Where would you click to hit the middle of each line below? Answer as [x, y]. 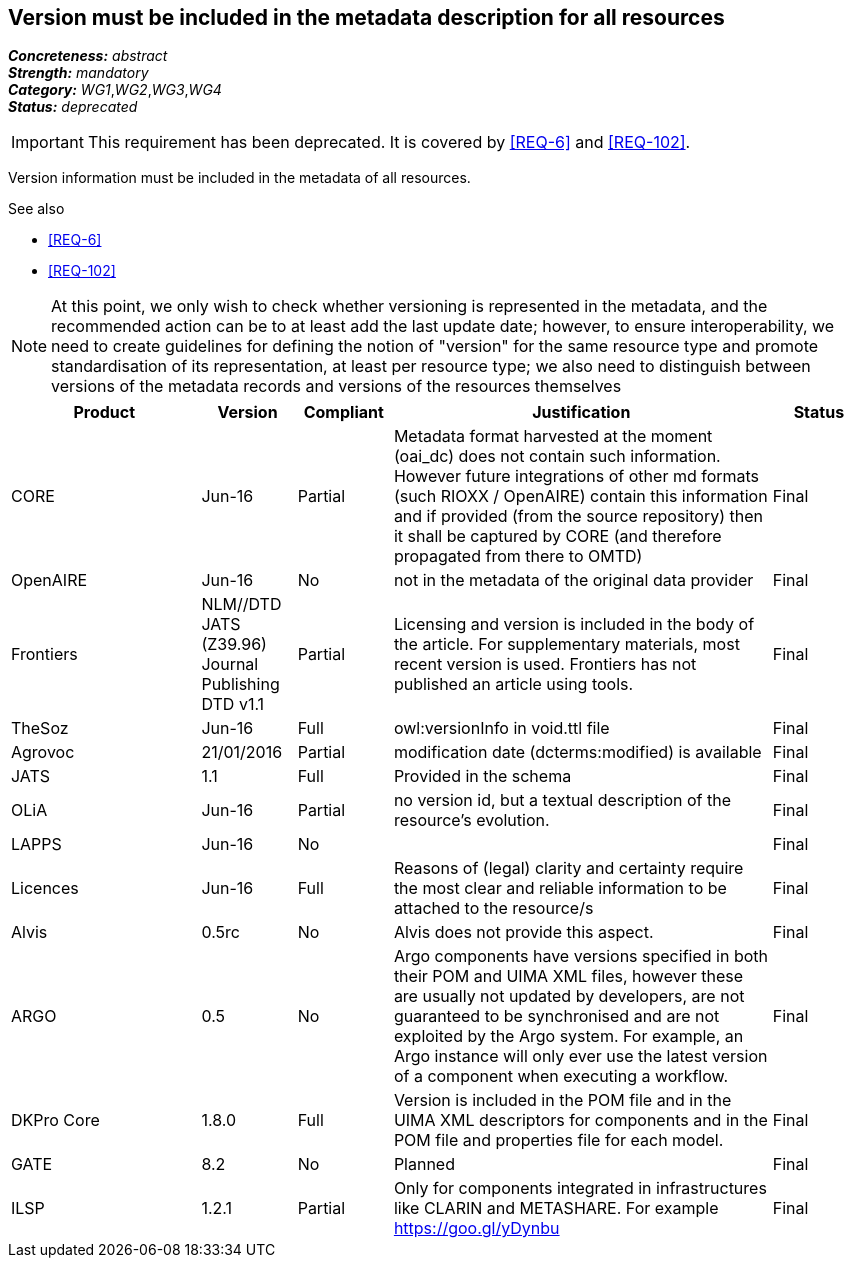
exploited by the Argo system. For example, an [568, 1036]
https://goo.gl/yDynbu [476, 1228]
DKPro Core [55, 1120]
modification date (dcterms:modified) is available [577, 752]
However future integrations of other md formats [576, 476]
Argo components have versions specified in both [580, 956]
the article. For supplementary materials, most [566, 644]
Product [104, 412]
